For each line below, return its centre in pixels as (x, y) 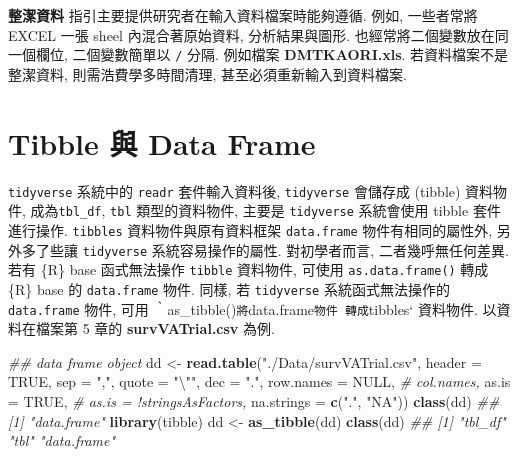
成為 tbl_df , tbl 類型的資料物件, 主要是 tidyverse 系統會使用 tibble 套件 (265, 210)
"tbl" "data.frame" (62, 440)
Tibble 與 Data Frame (162, 142)
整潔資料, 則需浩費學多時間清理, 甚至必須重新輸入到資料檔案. (207, 73)
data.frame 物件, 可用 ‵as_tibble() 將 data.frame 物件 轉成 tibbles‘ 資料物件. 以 (252, 308)
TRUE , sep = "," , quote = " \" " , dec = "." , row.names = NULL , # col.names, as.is (259, 381)
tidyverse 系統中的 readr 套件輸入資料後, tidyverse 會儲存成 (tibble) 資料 (251, 190)
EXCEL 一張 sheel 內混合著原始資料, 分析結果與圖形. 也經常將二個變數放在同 (258, 34)
